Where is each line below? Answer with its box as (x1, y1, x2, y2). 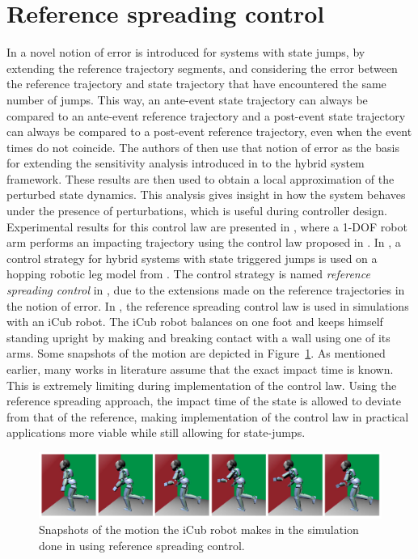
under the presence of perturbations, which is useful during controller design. (6, 202, 387, 219)
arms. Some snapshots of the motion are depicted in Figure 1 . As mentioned (6, 345, 386, 362)
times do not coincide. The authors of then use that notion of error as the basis (6, 138, 399, 155)
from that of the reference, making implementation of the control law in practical (6, 408, 409, 425)
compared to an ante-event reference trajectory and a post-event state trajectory (6, 107, 406, 124)
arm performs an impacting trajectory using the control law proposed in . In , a (6, 234, 401, 251)
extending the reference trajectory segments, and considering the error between (6, 59, 398, 76)
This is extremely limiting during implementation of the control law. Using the (6, 376, 397, 393)
